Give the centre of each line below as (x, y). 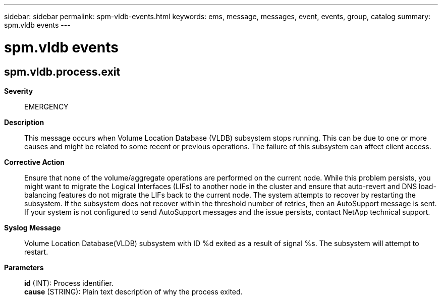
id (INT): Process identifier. (69, 283)
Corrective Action (34, 162)
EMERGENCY (46, 106)
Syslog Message (33, 227)
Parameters (24, 267)
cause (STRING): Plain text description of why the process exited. (133, 291)
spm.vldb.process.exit (62, 72)
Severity (19, 91)
